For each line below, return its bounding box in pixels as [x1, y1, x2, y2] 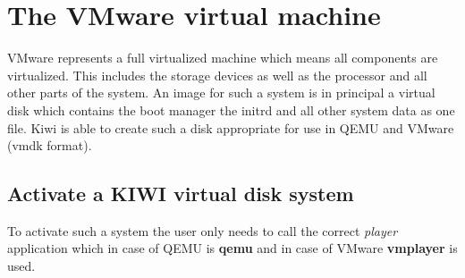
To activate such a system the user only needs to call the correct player [7, 221, 398, 240]
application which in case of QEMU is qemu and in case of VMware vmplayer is [7, 239, 458, 257]
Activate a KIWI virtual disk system [7, 180, 354, 207]
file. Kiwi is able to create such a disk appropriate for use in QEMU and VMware [7, 118, 454, 137]
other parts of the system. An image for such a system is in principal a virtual [7, 83, 435, 102]
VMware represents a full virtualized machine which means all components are [7, 48, 438, 67]
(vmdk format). [7, 136, 92, 155]
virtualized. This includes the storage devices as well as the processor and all [7, 65, 427, 84]
